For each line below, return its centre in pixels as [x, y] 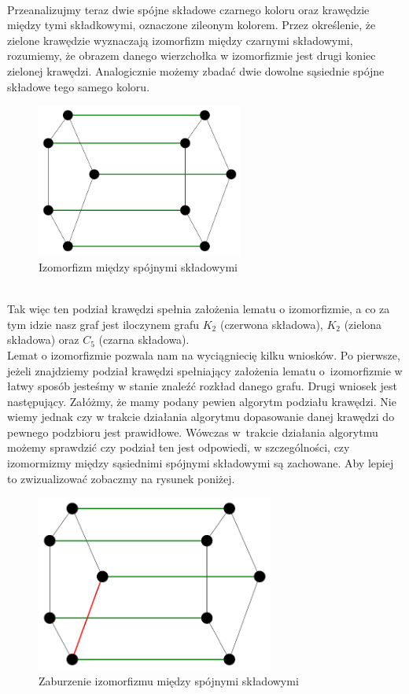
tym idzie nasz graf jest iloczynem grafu [103, 324]
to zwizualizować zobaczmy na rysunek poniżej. [121, 478]
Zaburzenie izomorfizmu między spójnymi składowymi [169, 681]
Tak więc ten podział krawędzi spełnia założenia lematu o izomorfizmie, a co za [199, 309]
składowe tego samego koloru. [79, 86]
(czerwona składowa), [271, 324]
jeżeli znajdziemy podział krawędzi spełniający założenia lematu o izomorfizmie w [205, 370]
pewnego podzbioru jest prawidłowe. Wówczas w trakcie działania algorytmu [193, 432]
